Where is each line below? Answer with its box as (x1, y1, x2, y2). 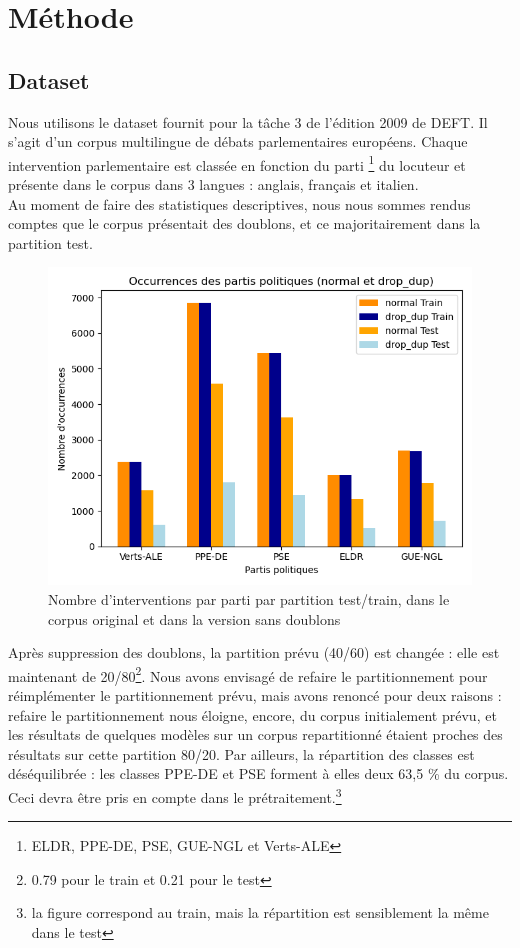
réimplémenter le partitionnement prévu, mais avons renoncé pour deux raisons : (8, 685, 502, 706)
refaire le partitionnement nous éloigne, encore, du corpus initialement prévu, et (8, 704, 497, 725)
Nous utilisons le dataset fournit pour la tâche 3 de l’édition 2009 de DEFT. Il (8, 111, 488, 132)
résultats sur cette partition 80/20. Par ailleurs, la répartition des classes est (8, 743, 475, 764)
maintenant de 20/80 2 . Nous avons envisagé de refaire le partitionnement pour (8, 662, 488, 686)
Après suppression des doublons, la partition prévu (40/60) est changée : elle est (8, 642, 500, 663)
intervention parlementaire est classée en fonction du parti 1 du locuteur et (8, 151, 466, 175)
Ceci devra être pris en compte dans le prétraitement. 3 (8, 783, 342, 807)
